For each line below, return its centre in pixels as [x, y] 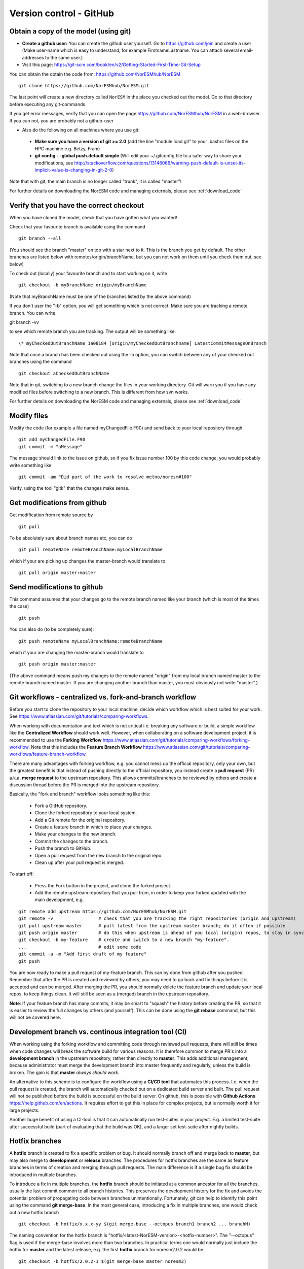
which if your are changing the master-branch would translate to [77, 653]
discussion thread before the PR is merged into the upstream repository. [85, 785]
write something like [30, 465]
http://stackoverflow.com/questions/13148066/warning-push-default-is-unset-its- [160, 163]
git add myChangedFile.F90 [52, 440]
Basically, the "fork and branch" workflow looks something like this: [80, 794]
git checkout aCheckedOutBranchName [64, 373]
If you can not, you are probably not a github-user [62, 121]
